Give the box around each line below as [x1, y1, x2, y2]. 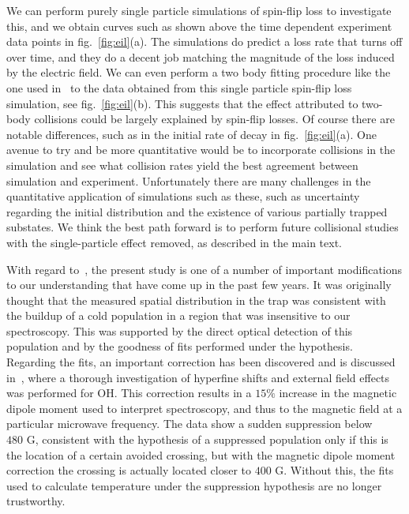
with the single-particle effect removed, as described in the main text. [6, 234, 342, 250]
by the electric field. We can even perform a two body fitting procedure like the [6, 64, 391, 81]
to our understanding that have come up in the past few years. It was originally [6, 276, 392, 293]
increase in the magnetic [279, 385, 397, 401]
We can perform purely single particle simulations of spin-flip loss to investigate [6, 2, 392, 18]
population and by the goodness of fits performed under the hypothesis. [6, 338, 353, 355]
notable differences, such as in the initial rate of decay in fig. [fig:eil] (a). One [6, 126, 377, 142]
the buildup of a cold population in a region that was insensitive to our [6, 307, 351, 324]
